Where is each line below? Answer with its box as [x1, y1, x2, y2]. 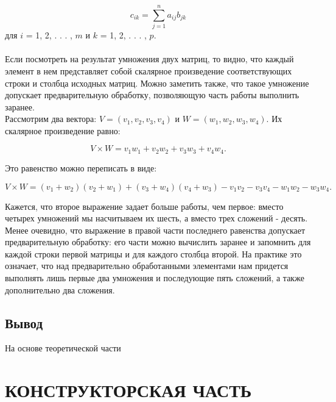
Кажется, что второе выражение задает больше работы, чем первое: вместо [5, 199, 284, 212]
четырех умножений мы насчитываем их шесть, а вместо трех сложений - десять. [5, 212, 308, 224]
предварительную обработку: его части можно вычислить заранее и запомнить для [5, 235, 311, 248]
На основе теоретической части [5, 342, 121, 354]
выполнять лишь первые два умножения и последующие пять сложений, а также [5, 271, 304, 284]
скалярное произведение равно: [5, 124, 121, 137]
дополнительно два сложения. [5, 283, 115, 296]
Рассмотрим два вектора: [5, 112, 97, 125]
